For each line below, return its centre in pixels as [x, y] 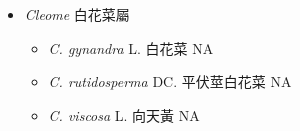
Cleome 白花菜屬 [77, 14]
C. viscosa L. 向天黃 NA [124, 114]
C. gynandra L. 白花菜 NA [131, 47]
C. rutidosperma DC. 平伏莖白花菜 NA [170, 81]
